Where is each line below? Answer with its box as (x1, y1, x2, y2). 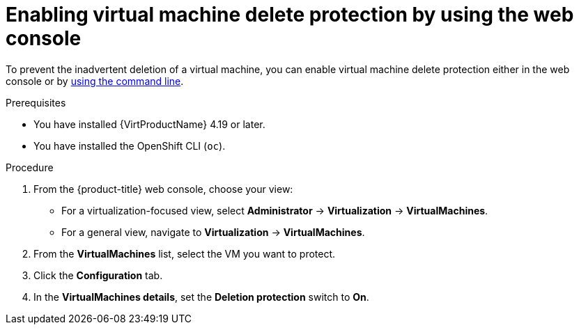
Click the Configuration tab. (33, 269, 163, 281)
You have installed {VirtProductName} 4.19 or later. (33, 118, 265, 130)
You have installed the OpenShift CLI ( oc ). (33, 139, 226, 152)
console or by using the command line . (6, 74, 184, 87)
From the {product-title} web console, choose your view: (33, 182, 293, 195)
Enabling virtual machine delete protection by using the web (6, 3, 574, 26)
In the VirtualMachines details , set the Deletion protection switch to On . (33, 290, 369, 303)
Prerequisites (6, 96, 66, 109)
